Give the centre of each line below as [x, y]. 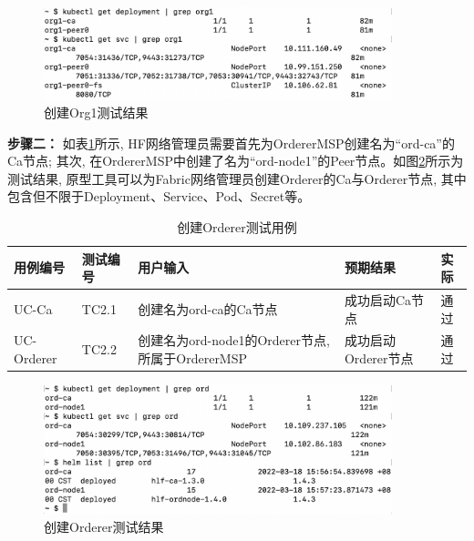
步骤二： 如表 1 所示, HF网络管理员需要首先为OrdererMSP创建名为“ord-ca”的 [231, 143]
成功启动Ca [378, 299]
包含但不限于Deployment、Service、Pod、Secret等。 [159, 196]
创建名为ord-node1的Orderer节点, [234, 340]
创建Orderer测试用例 [237, 226]
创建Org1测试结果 [96, 112]
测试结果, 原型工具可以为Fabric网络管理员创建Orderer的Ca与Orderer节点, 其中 [237, 178]
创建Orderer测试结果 [104, 527]
